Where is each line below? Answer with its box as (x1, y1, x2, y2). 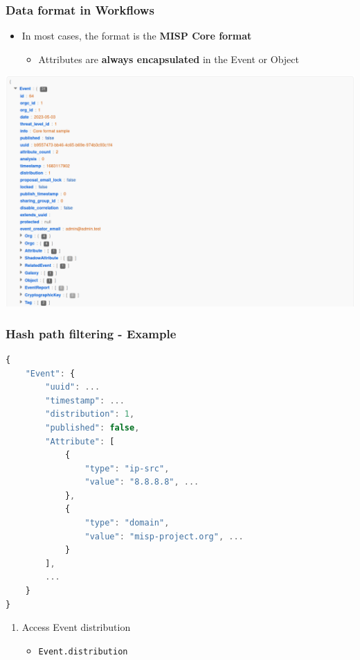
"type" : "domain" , (84, 518, 170, 528)
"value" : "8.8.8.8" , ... (84, 477, 199, 487)
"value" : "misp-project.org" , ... (84, 531, 244, 541)
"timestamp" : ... (45, 395, 125, 406)
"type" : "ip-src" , (84, 463, 170, 474)
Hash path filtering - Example (6, 324, 177, 342)
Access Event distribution (21, 620, 131, 634)
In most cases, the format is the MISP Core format (21, 28, 252, 43)
